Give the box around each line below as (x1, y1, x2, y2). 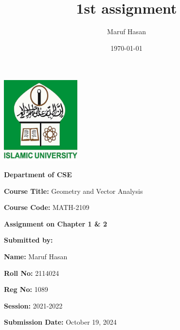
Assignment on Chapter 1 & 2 (4, 218, 107, 228)
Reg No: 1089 (4, 284, 48, 294)
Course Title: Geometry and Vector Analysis (4, 186, 143, 196)
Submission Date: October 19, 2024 (4, 317, 117, 327)
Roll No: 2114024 (4, 268, 59, 278)
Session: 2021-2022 (4, 300, 63, 310)
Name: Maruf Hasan (4, 251, 68, 262)
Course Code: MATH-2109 (4, 202, 90, 212)
